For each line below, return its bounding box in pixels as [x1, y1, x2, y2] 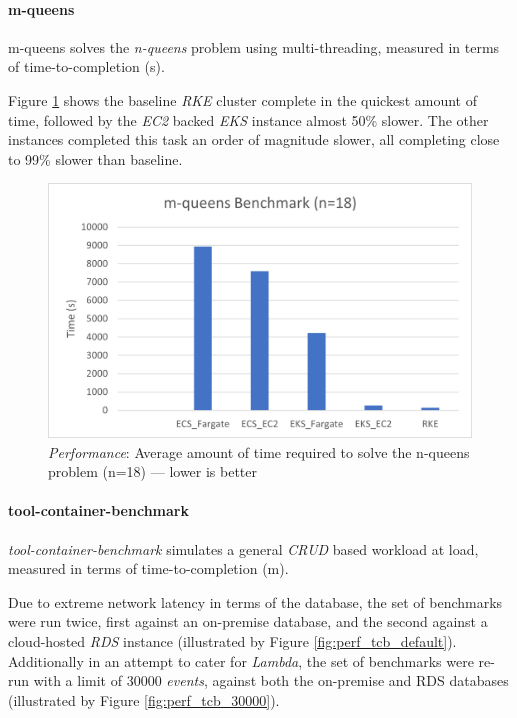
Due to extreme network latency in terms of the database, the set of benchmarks [8, 591, 503, 612]
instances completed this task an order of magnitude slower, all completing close [8, 129, 500, 150]
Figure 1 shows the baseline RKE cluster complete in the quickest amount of [8, 89, 477, 110]
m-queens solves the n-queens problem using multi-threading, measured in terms [8, 36, 500, 57]
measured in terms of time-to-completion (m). [8, 558, 289, 579]
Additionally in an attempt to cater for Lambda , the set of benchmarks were [8, 650, 474, 671]
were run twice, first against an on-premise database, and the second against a [8, 611, 488, 632]
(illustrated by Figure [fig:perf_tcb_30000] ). [8, 689, 280, 710]
